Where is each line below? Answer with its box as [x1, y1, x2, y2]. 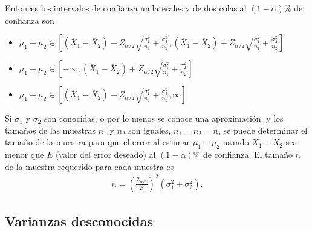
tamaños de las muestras [5, 123, 96, 136]
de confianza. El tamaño [203, 148, 293, 161]
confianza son [5, 13, 54, 26]
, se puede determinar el [218, 123, 308, 136]
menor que [5, 148, 44, 161]
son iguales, [128, 123, 171, 136]
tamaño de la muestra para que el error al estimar [5, 135, 190, 148]
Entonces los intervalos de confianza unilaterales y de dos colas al [5, 2, 247, 14]
